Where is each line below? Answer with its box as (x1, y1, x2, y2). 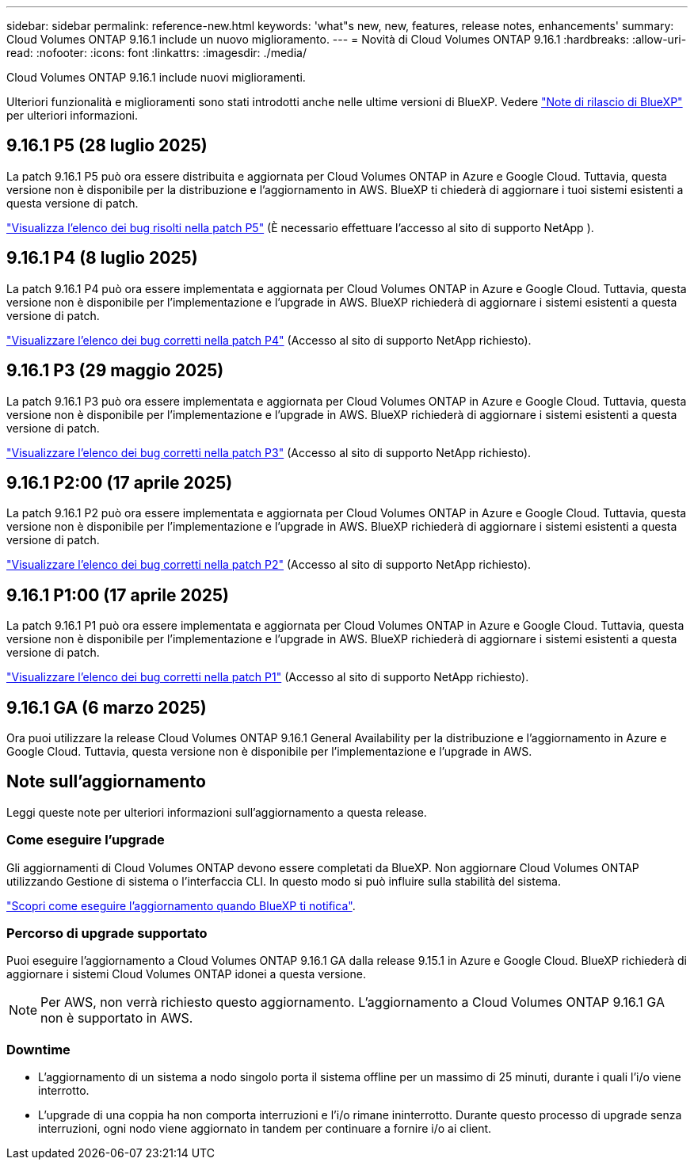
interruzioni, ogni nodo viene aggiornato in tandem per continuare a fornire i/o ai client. (38, 1122, 492, 1136)
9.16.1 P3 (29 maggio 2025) (6, 360, 224, 381)
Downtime (6, 1041, 71, 1057)
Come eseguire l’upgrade (6, 832, 165, 848)
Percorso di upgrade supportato (6, 925, 208, 942)
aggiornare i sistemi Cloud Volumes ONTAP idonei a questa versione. (6, 967, 366, 981)
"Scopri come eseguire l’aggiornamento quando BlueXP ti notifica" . (6, 898, 356, 913)
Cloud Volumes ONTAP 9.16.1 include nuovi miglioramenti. (6, 70, 306, 84)
